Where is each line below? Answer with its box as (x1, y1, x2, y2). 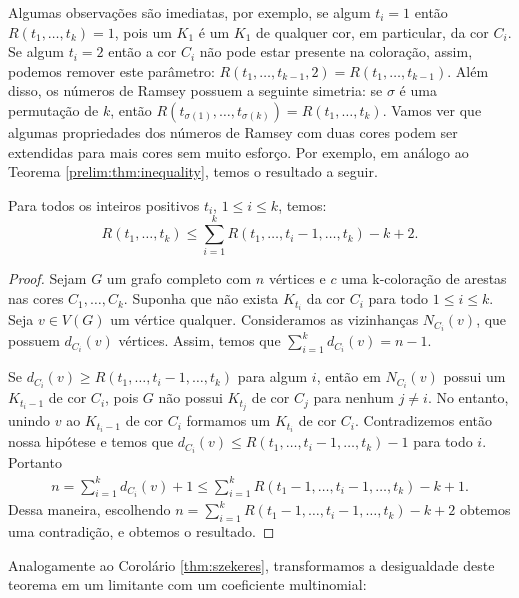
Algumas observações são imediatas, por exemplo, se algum (8, 2, 371, 22)
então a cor (108, 41, 177, 62)
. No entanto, (427, 387, 509, 408)
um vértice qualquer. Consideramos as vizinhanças (110, 309, 419, 330)
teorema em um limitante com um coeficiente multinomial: (8, 574, 367, 595)
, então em (316, 366, 381, 387)
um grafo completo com (106, 268, 252, 289)
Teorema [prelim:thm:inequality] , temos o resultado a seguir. (8, 161, 378, 182)
